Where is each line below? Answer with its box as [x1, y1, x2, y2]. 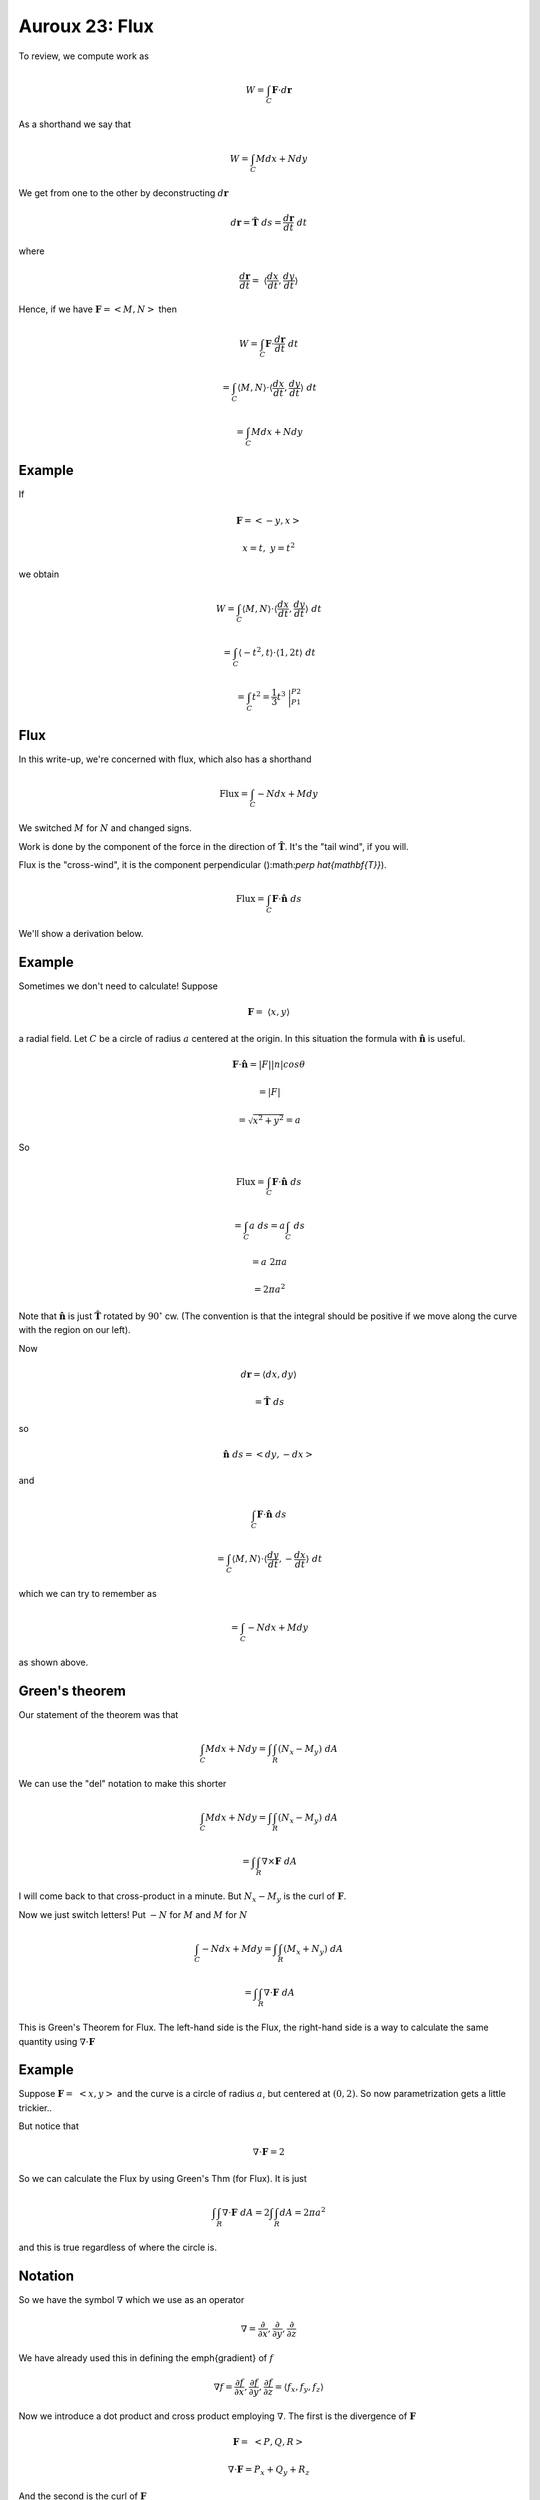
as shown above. [18, 1656, 89, 1668]
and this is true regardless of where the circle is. [18, 2241, 217, 2253]
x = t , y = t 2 [242, 541, 295, 554]
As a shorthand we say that [18, 118, 132, 130]
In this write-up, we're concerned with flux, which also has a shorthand [18, 753, 312, 765]
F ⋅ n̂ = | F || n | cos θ [231, 1058, 306, 1070]
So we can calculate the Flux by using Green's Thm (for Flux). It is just [18, 2172, 307, 2184]
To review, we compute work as [18, 50, 150, 62]
